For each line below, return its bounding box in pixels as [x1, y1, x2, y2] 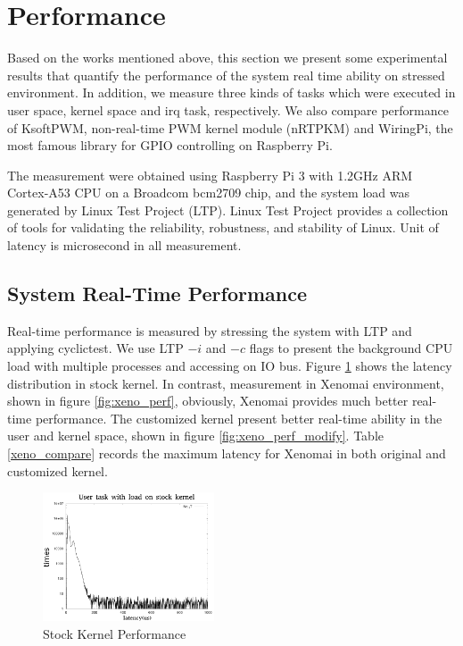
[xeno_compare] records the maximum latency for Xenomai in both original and [7, 444, 446, 463]
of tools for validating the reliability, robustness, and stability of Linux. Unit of [7, 218, 439, 237]
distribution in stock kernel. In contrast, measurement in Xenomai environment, [7, 373, 444, 392]
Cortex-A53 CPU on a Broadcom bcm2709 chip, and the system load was [7, 183, 409, 202]
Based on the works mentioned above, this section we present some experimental [7, 48, 448, 67]
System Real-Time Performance [7, 280, 308, 307]
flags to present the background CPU [249, 339, 453, 357]
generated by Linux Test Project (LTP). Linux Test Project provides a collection [7, 200, 449, 219]
